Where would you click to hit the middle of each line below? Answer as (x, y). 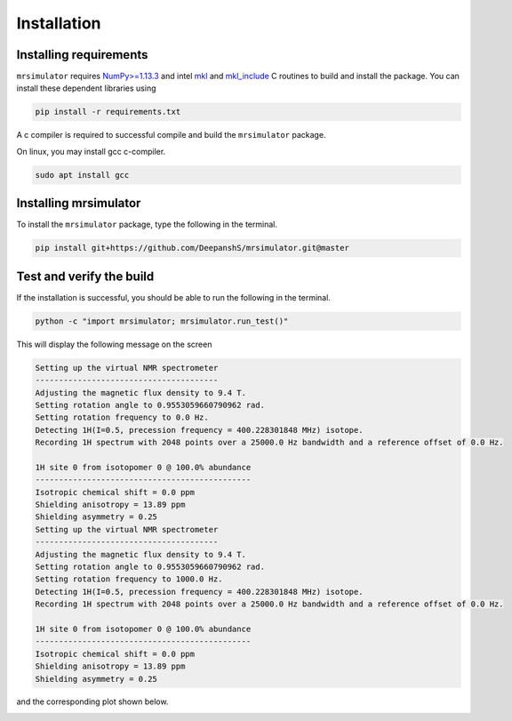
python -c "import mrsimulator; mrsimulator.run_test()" (162, 321)
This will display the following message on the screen (114, 344)
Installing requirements (82, 55)
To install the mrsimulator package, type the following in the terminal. (147, 224)
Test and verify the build (85, 276)
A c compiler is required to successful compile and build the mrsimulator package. (171, 135)
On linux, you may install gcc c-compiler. (91, 151)
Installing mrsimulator (79, 203)
